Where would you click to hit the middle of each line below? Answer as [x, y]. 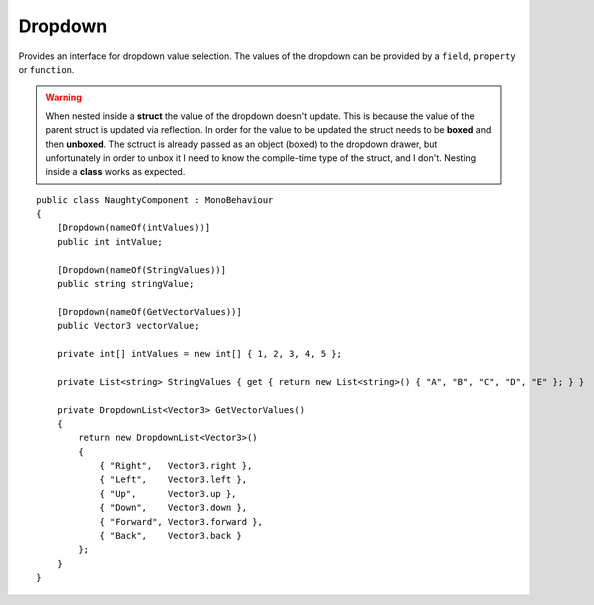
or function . [46, 69]
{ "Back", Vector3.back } [170, 536]
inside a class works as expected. [115, 172]
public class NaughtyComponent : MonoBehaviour [155, 199]
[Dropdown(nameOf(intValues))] [133, 228]
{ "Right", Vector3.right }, [176, 466]
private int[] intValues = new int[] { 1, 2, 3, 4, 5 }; [199, 353]
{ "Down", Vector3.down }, [173, 508]
